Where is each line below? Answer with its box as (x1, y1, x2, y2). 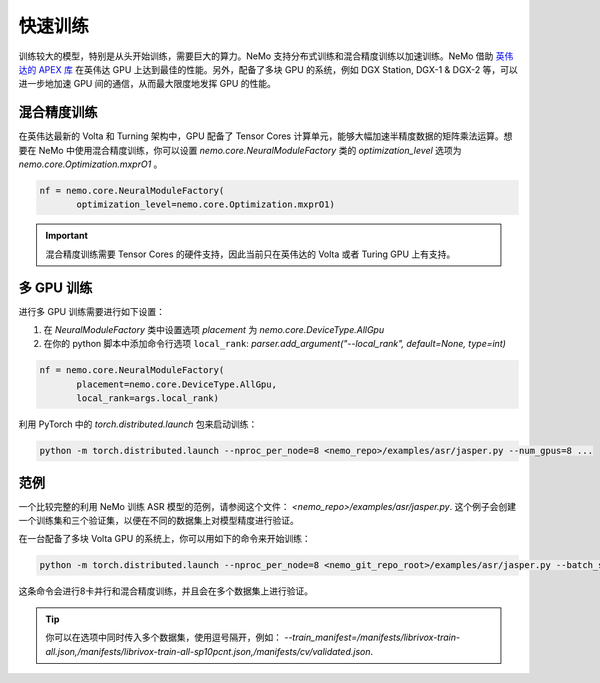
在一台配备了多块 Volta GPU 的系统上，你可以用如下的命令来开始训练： (18, 533, 312, 545)
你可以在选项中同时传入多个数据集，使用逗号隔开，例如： (45, 631, 282, 644)
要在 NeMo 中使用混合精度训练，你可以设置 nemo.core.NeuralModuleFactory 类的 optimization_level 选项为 (18, 144, 462, 156)
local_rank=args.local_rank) (76, 393, 220, 404)
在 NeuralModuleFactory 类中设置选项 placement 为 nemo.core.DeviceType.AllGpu (43, 324, 385, 336)
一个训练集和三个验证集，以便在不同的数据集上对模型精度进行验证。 (18, 515, 299, 527)
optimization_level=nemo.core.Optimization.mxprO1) (76, 199, 335, 210)
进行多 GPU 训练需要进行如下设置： (18, 305, 165, 317)
